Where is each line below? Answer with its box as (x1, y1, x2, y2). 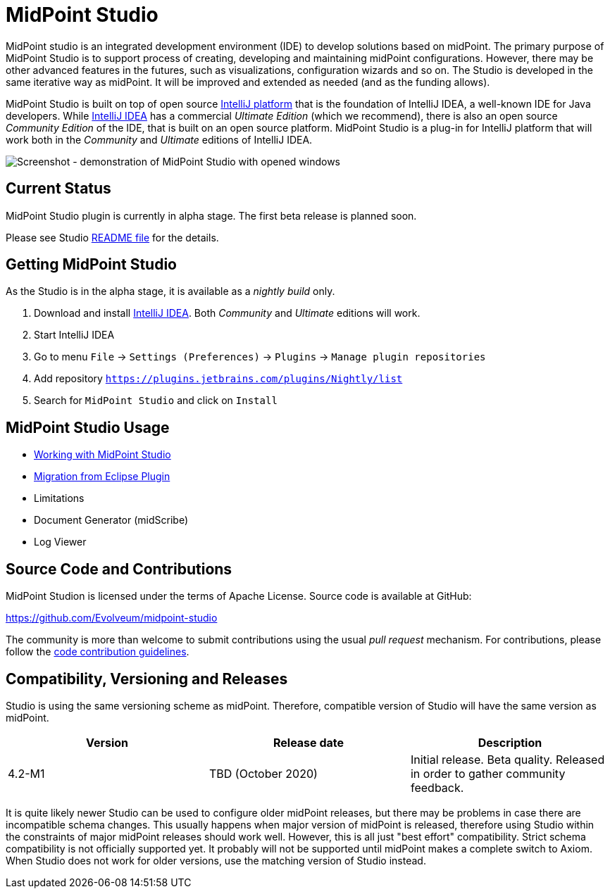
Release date (273, 735, 344, 750)
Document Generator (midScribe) (34, 514, 189, 527)
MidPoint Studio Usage (6, 418, 170, 436)
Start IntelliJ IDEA (34, 329, 115, 341)
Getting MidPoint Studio (6, 256, 177, 274)
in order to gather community (410, 766, 566, 781)
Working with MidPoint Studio (34, 448, 171, 461)
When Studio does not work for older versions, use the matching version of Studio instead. (6, 854, 426, 867)
